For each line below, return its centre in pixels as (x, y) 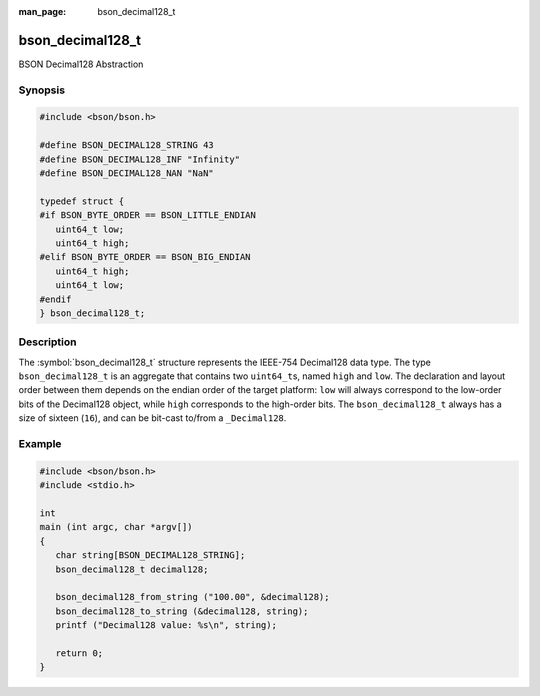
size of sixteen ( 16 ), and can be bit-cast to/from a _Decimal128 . (152, 418)
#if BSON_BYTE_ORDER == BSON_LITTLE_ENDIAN (148, 215)
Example (40, 443)
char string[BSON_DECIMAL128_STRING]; (150, 555)
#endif (55, 299)
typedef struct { (82, 201)
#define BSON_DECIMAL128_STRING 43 (126, 145)
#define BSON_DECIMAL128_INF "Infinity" (139, 159)
